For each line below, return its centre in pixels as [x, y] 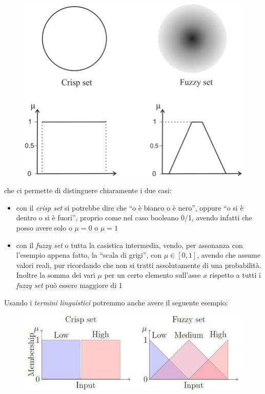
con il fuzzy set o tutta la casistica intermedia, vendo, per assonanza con [129, 245]
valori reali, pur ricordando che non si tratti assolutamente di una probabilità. [139, 265]
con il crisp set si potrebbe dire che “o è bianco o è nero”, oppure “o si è [130, 207]
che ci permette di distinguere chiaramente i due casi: [88, 190]
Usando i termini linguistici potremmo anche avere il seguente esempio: [116, 302]
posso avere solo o [44, 228]
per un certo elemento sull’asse [152, 275]
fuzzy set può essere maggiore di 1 [69, 285]
